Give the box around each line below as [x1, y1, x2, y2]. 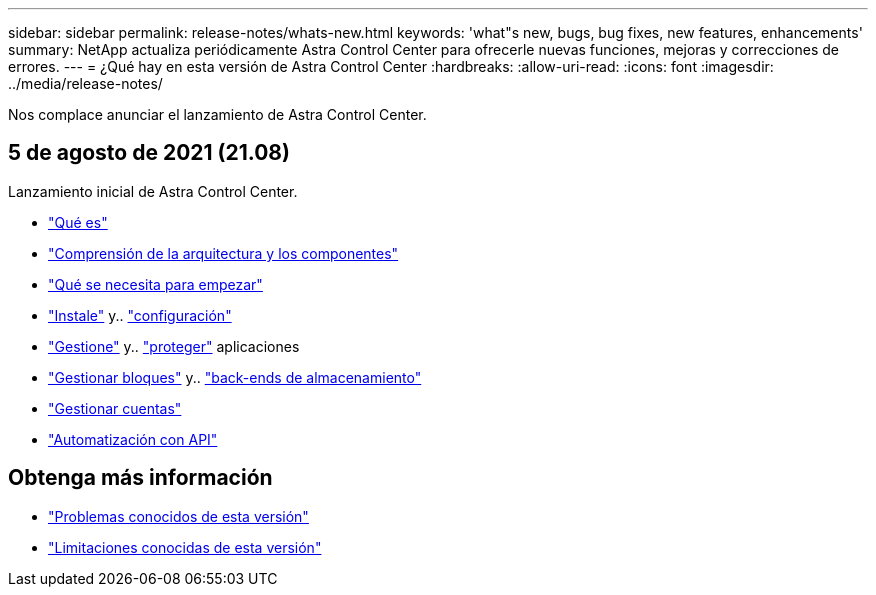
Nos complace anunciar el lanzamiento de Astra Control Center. [8, 106, 427, 123]
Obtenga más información [8, 465, 273, 491]
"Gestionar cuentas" [48, 399, 182, 417]
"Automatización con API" [48, 430, 218, 448]
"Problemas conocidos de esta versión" [48, 507, 309, 525]
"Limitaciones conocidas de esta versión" [48, 538, 322, 556]
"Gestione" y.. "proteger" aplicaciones [48, 337, 300, 355]
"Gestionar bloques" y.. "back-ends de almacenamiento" [48, 368, 422, 386]
